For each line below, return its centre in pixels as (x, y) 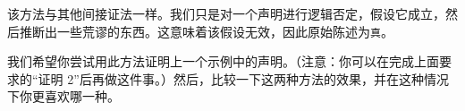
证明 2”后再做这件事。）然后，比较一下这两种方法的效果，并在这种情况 (243, 78)
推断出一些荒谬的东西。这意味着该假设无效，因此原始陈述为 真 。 (206, 31)
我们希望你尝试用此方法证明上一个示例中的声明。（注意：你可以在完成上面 (223, 61)
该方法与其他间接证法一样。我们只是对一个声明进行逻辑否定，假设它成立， (226, 13)
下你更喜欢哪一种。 (63, 96)
